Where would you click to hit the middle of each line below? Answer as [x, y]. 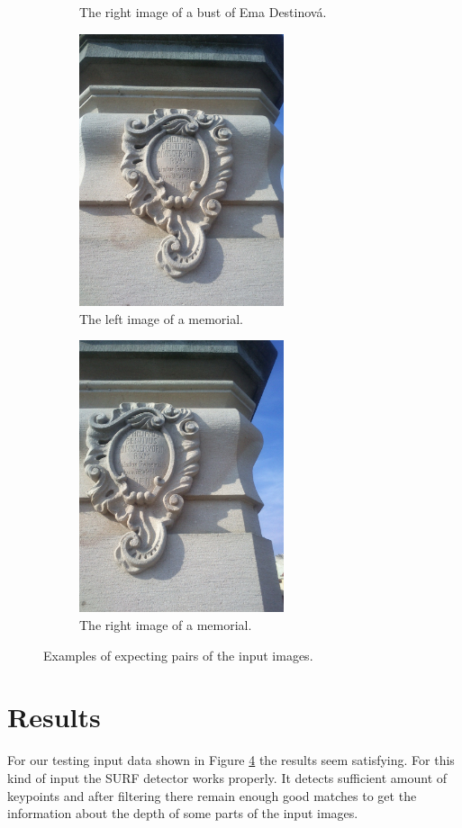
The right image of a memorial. [166, 625]
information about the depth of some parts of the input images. [183, 813]
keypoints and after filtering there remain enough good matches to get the [212, 795]
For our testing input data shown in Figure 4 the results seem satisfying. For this [231, 760]
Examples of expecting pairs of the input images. [178, 655]
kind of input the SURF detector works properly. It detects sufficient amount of [227, 777]
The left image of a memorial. [162, 318]
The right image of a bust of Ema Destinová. [203, 12]
